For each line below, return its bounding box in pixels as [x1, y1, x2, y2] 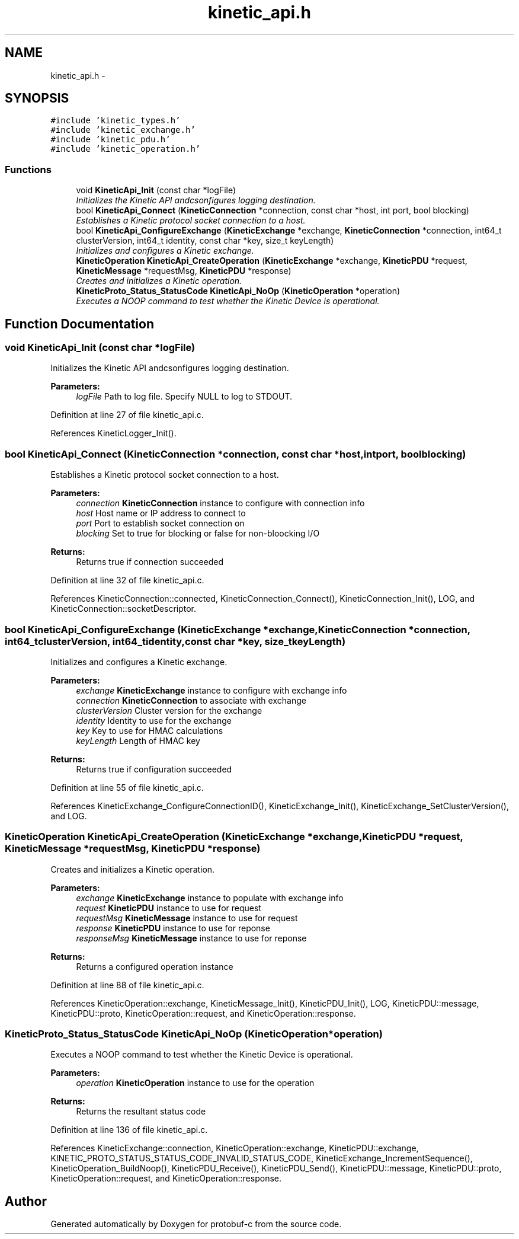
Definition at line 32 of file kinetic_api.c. [50, 575, 204, 586]
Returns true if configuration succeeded [76, 764, 232, 774]
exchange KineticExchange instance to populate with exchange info [76, 892, 344, 903]
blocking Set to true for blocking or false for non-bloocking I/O [76, 528, 320, 539]
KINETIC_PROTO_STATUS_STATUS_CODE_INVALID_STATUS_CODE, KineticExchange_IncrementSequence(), [50, 1153, 473, 1164]
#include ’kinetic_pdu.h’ [50, 135, 171, 145]
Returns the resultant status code [76, 1106, 206, 1117]
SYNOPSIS [5, 91, 69, 106]
